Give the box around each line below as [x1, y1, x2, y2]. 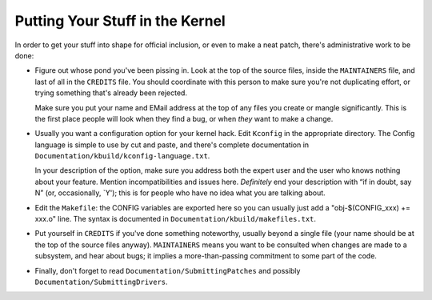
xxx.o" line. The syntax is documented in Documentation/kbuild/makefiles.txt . [34, 214, 316, 224]
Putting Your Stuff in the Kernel [14, 12, 226, 30]
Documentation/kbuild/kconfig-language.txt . [34, 151, 210, 161]
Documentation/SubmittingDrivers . [34, 277, 168, 286]
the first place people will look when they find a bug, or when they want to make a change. [34, 114, 334, 123]
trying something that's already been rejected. [34, 88, 188, 98]
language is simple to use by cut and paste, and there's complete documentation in [34, 140, 310, 150]
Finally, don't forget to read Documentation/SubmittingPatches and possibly [34, 266, 301, 275]
